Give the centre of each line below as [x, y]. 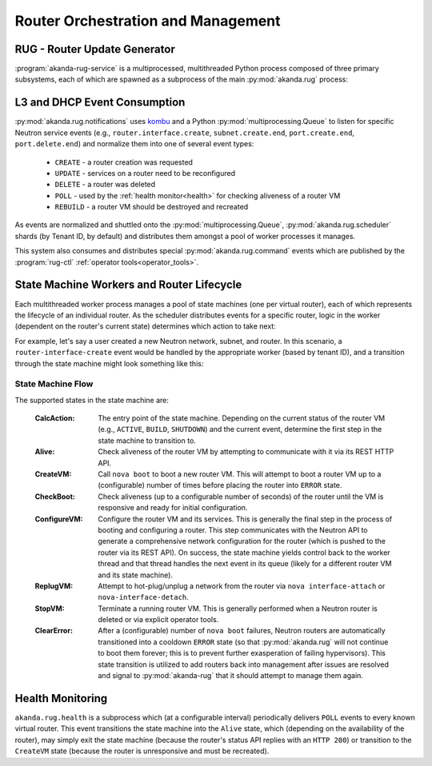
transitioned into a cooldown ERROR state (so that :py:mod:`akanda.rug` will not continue [243, 642]
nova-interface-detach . [144, 597]
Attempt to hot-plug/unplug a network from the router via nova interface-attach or [242, 586]
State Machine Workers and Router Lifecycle [128, 285]
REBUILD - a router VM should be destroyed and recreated [152, 207]
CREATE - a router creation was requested [124, 162]
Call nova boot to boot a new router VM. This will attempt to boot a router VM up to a [240, 474]
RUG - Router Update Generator [95, 49]
